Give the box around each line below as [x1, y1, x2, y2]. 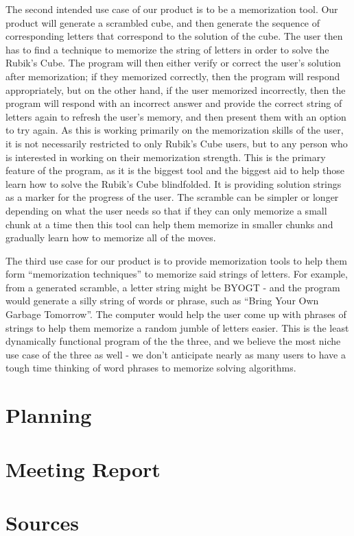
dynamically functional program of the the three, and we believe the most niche [5, 334, 341, 348]
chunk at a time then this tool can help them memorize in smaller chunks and [5, 217, 333, 231]
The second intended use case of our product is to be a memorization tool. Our [5, 2, 338, 16]
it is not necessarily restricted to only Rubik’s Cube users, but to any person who [5, 136, 348, 150]
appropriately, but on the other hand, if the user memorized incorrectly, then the [5, 82, 346, 97]
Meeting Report [5, 454, 161, 483]
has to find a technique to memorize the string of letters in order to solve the [5, 42, 329, 56]
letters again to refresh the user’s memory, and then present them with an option [5, 109, 346, 123]
